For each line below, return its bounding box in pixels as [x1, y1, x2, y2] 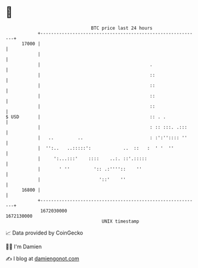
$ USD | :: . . [5, 113, 166, 120]
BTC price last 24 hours [91, 25, 153, 31]
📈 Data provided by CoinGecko [5, 229, 83, 236]
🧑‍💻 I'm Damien [5, 243, 42, 250]
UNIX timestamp [101, 218, 140, 224]
